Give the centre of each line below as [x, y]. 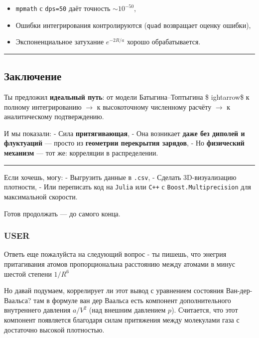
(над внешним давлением [127, 310]
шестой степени [28, 273]
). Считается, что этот [205, 310]
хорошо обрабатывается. [164, 42]
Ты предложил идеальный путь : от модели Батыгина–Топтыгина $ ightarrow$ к [127, 97]
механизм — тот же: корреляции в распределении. [81, 153]
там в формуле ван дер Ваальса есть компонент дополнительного [132, 300]
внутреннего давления [37, 310]
